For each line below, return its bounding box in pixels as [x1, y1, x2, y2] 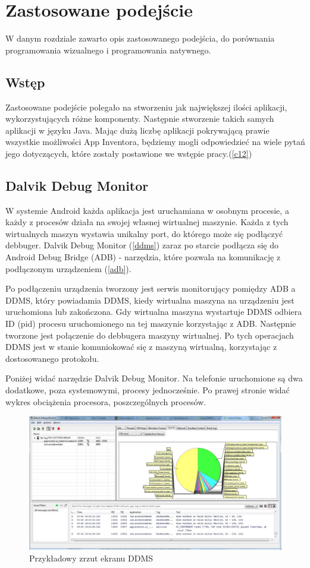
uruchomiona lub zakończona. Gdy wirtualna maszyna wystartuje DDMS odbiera [5, 305, 302, 318]
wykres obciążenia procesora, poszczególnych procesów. [5, 395, 206, 408]
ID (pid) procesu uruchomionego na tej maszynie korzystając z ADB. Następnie [5, 317, 296, 330]
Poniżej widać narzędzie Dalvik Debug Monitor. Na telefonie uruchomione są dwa [5, 372, 303, 384]
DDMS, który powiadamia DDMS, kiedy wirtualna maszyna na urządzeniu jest [5, 294, 295, 306]
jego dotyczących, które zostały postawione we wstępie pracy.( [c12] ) [5, 147, 252, 159]
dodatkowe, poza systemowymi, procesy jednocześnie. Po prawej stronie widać [5, 384, 290, 396]
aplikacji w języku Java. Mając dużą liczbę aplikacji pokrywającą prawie [5, 124, 270, 136]
